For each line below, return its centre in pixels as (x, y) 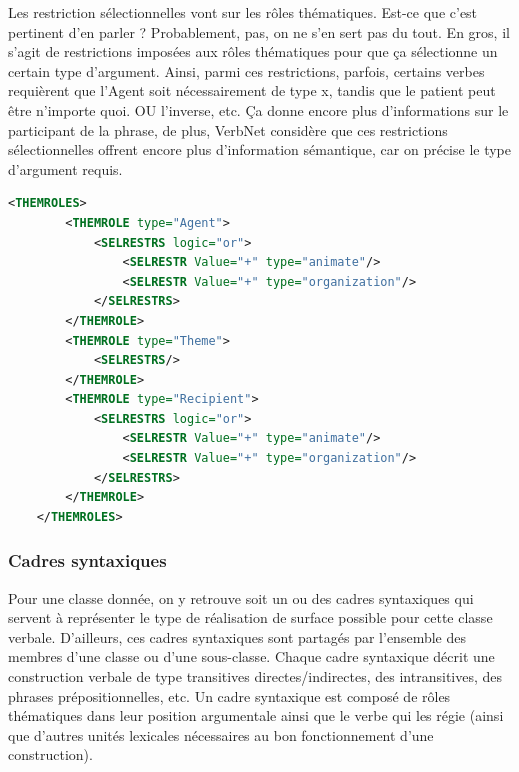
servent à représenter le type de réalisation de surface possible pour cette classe (250, 617)
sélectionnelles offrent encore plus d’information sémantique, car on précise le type (259, 149)
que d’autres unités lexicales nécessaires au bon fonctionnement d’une (221, 734)
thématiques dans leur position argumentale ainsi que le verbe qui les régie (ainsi (256, 715)
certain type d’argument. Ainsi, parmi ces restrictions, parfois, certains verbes (246, 70)
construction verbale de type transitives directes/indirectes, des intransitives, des (255, 676)
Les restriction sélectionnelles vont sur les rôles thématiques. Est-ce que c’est (243, 12)
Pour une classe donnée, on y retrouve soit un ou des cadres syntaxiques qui (241, 597)
